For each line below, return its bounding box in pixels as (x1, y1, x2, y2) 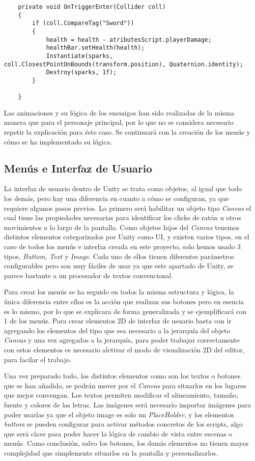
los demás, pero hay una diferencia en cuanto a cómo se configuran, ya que (4, 193, 229, 203)
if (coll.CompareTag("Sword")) (32, 20, 134, 27)
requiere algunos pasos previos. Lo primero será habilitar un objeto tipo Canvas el (4, 202, 251, 213)
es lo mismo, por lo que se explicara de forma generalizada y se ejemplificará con (4, 306, 247, 316)
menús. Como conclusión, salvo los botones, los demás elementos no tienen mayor (4, 438, 249, 448)
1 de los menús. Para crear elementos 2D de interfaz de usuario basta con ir (4, 316, 231, 326)
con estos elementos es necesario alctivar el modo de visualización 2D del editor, (4, 344, 245, 354)
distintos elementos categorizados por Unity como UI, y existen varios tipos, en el (4, 231, 250, 242)
